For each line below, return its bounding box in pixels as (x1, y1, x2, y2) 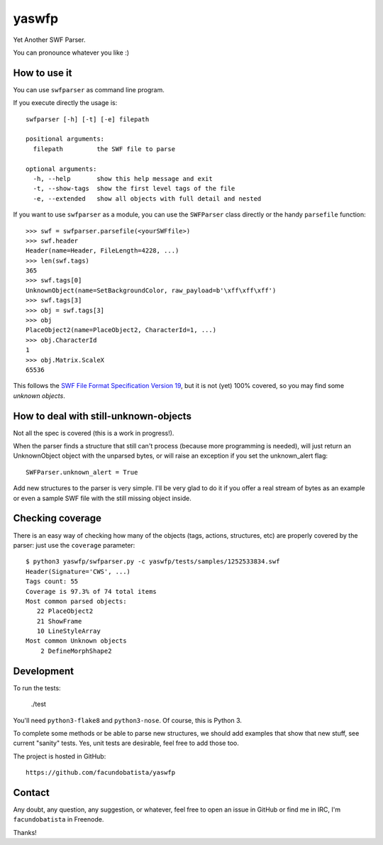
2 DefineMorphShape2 (40, 646, 112, 655)
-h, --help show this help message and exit (33, 175, 213, 182)
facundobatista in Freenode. (13, 815, 104, 824)
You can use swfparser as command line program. (13, 85, 165, 94)
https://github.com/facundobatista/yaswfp (26, 768, 176, 777)
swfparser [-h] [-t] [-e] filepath (26, 115, 150, 123)
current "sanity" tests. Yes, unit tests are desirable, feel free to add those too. (13, 739, 239, 748)
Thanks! (13, 828, 37, 836)
